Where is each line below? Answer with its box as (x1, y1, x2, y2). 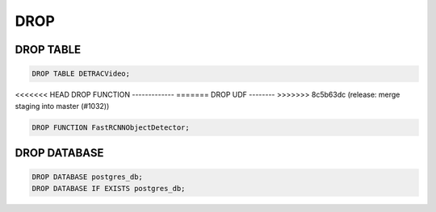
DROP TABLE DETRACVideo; (31, 69, 131, 78)
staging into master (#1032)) (15, 101, 110, 110)
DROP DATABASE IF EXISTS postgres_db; (31, 184, 186, 193)
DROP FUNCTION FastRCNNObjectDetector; (31, 123, 190, 132)
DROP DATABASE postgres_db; (31, 173, 143, 181)
